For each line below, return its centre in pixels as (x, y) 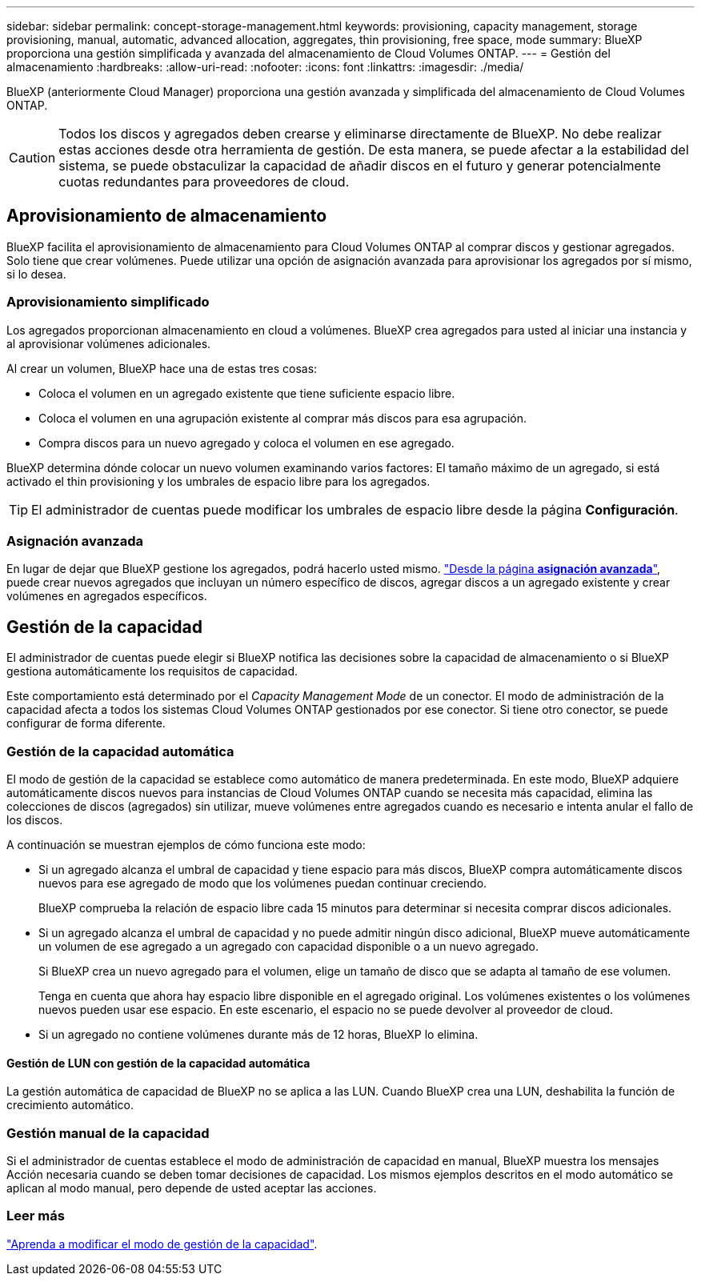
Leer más (36, 1216)
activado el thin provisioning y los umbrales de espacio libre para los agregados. (218, 481)
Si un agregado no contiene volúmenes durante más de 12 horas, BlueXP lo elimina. (258, 1034)
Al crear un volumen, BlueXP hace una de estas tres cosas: (162, 368)
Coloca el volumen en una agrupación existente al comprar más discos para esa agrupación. (283, 418)
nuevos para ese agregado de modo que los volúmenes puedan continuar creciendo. (263, 883)
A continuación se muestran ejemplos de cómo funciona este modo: (186, 844)
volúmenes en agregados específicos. (107, 596)
